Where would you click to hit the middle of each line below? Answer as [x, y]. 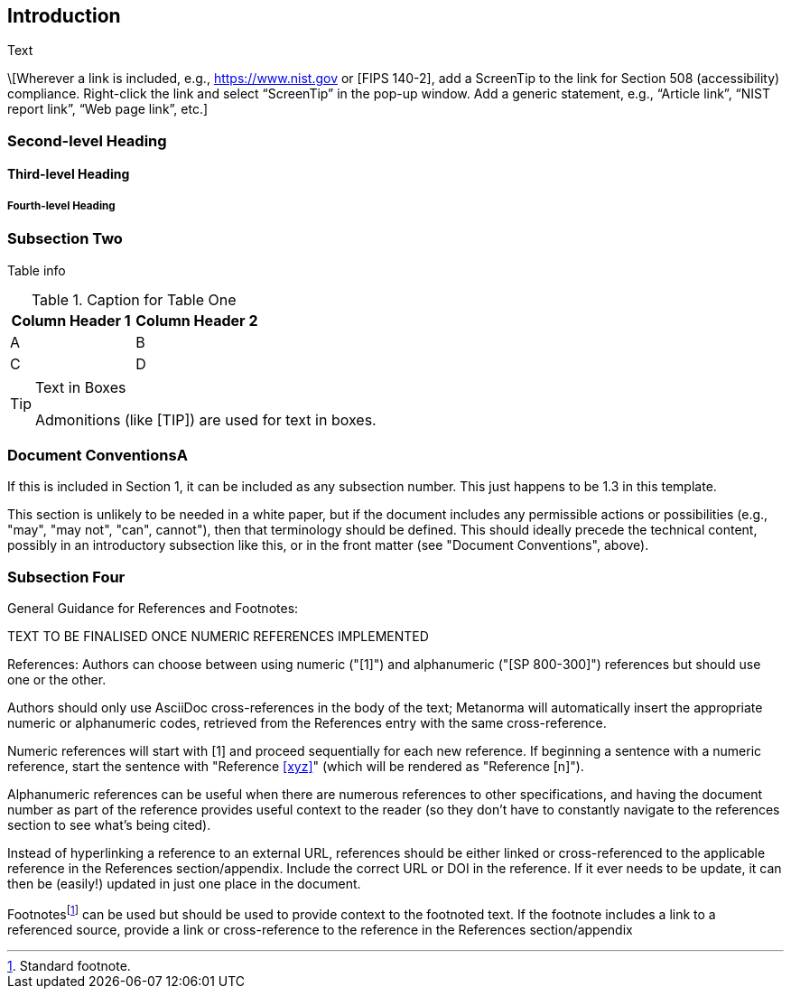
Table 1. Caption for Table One [134, 299]
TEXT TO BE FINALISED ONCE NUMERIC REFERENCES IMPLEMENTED [218, 637]
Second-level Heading [87, 140]
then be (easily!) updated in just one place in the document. [184, 884]
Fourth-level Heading [61, 205]
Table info [37, 270]
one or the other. [57, 680]
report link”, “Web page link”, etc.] [108, 109]
